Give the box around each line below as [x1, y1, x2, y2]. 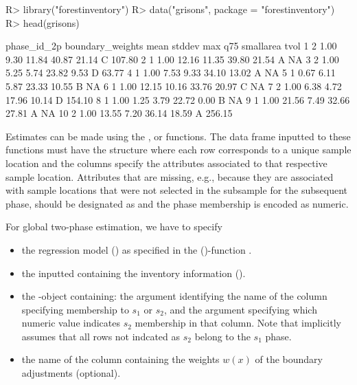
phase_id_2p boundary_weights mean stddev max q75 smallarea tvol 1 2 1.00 [5, 38, 337, 53]
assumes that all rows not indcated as [21, 329, 181, 343]
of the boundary [255, 352, 323, 366]
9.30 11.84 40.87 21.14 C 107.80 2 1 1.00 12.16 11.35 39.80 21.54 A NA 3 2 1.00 [5, 52, 339, 66]
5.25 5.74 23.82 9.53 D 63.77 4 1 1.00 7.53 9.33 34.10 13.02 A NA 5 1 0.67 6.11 [5, 65, 336, 80]
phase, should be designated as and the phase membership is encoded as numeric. [5, 196, 349, 210]
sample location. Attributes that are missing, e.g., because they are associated [5, 169, 334, 184]
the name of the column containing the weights [21, 352, 220, 366]
